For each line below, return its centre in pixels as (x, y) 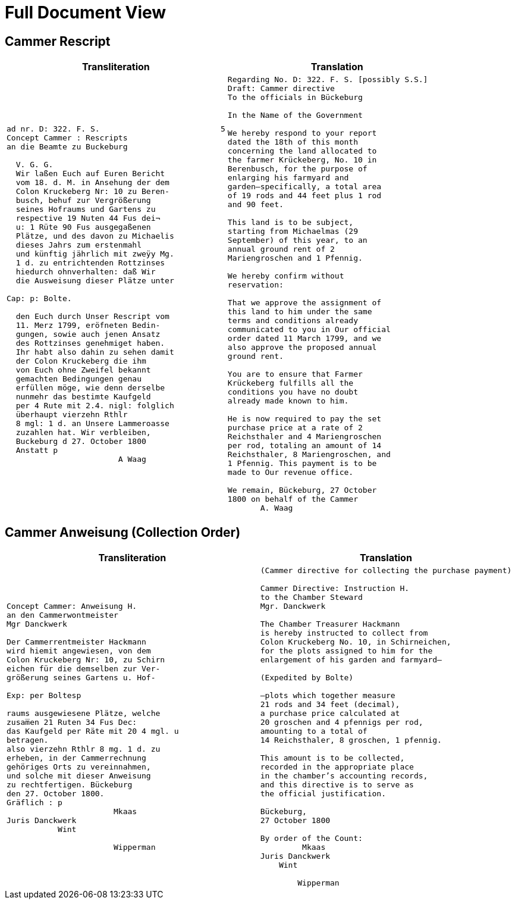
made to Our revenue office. (291, 473)
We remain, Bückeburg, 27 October (302, 490)
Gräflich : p (34, 803)
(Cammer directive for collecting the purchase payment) (386, 571)
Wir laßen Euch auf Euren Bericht (90, 173)
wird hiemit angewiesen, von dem (79, 651)
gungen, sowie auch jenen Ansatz (88, 334)
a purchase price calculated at (330, 714)
